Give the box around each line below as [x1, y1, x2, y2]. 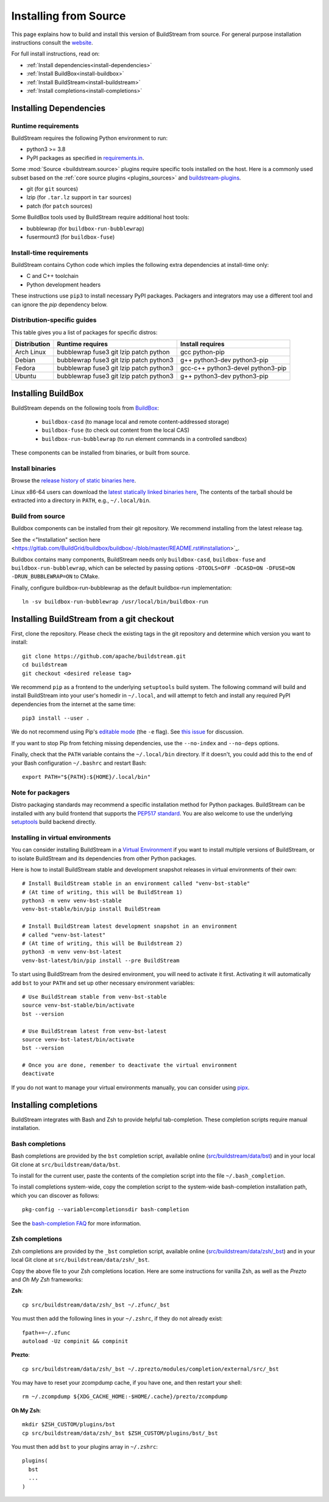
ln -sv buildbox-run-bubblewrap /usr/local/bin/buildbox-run [22, 599, 208, 605]
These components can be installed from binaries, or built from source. [11, 449, 190, 456]
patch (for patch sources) [26, 202, 93, 210]
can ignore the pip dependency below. [11, 301, 108, 308]
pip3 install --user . [22, 715, 90, 722]
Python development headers [26, 281, 101, 288]
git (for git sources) [26, 185, 79, 192]
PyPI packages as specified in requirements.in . [26, 154, 144, 161]
